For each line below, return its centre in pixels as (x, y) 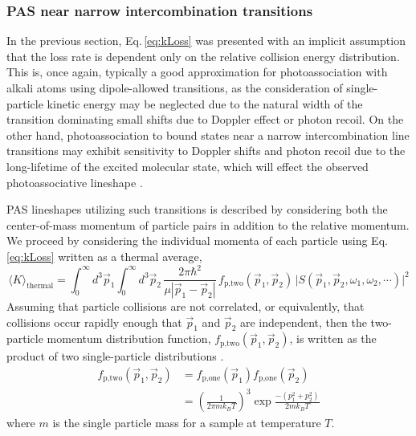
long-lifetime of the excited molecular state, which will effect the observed (188, 166)
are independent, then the (303, 322)
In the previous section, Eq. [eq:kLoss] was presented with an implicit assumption (206, 41)
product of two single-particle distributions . (115, 356)
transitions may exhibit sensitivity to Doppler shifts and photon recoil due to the (206, 151)
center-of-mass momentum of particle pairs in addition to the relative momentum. (208, 224)
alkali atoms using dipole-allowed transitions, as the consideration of (175, 88)
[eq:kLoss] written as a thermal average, (104, 256)
